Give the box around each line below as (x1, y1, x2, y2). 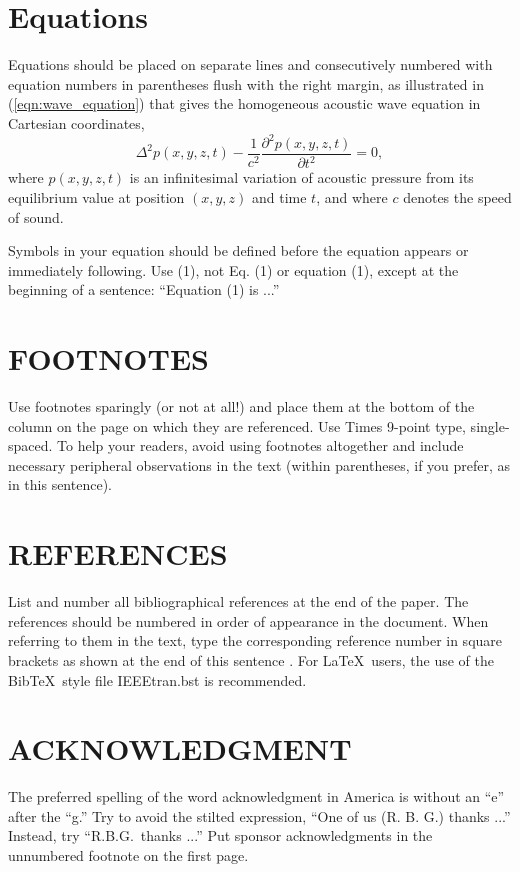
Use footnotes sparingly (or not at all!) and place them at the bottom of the (8, 396, 475, 417)
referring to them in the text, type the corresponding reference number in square (8, 630, 503, 651)
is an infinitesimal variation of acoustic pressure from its (129, 167, 474, 188)
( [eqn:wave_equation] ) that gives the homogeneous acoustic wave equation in (8, 93, 481, 114)
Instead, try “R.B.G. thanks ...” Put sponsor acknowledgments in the (8, 825, 433, 846)
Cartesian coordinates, (8, 112, 145, 133)
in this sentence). (8, 474, 112, 495)
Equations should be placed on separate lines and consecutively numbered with (8, 54, 493, 75)
